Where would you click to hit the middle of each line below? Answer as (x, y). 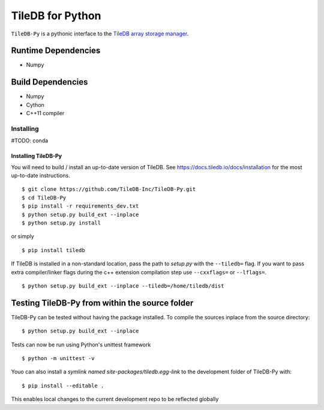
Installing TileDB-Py (37, 156)
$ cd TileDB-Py (44, 197)
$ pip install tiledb (53, 250)
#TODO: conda (30, 140)
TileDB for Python (56, 16)
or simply (22, 237)
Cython (35, 104)
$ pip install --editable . (63, 385)
